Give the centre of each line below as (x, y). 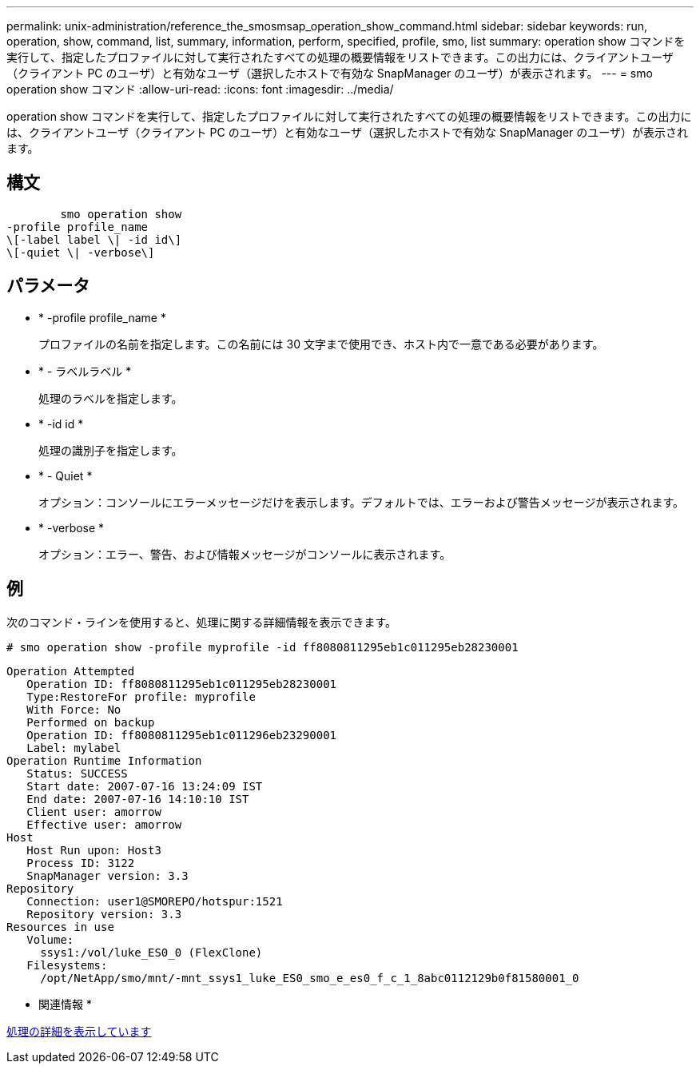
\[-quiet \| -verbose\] (81, 252)
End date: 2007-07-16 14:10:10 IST (138, 799)
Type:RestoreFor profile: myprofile (141, 696)
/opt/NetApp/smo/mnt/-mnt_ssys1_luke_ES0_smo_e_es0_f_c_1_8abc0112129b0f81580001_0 (310, 978)
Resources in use (60, 927)
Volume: (50, 939)
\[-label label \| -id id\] (94, 239)
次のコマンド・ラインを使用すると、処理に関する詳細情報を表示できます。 (202, 622)
